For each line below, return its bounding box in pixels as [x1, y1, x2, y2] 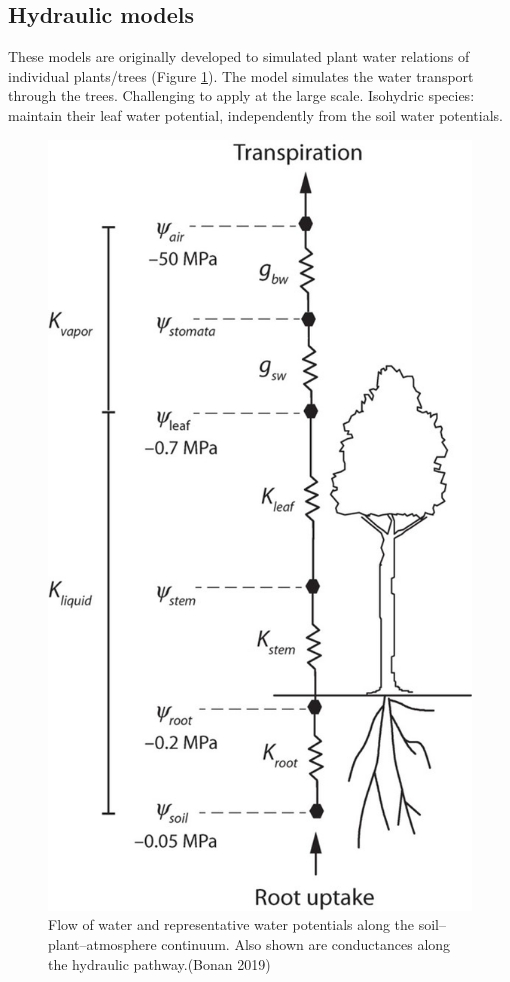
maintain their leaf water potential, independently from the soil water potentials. [8, 104, 504, 125]
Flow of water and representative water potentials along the [48, 914, 415, 935]
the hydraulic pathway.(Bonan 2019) [48, 953, 271, 974]
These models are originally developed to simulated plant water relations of [8, 46, 470, 67]
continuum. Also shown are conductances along [161, 933, 451, 954]
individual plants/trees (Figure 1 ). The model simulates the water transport [8, 65, 474, 86]
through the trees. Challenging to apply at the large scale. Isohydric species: [8, 85, 475, 106]
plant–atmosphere [48, 933, 157, 954]
